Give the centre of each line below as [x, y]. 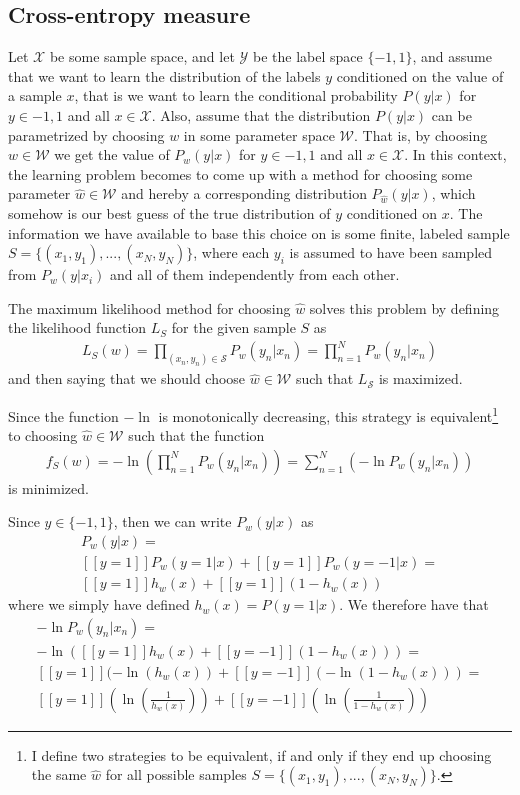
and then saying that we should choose [127, 378]
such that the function [196, 435]
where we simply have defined [99, 604]
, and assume [452, 56]
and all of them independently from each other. [255, 274]
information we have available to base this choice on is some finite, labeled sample [259, 232]
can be [451, 114]
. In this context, [455, 154]
